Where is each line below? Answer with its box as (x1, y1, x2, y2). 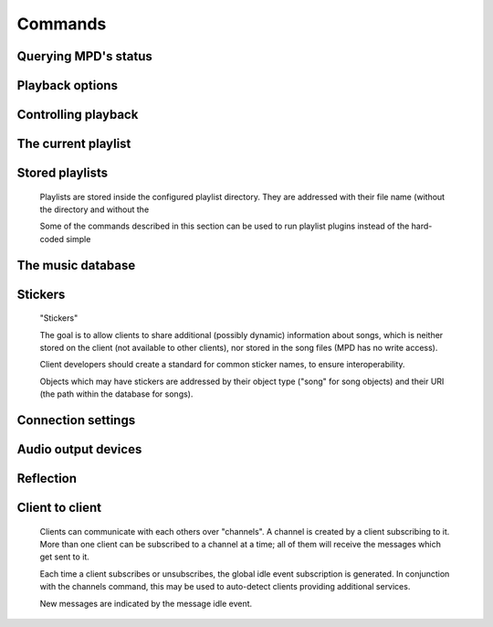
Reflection (16, 471, 78, 486)
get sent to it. (39, 551, 90, 562)
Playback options (16, 78, 119, 93)
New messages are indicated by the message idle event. (39, 598, 253, 609)
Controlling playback (16, 107, 139, 122)
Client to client (16, 500, 102, 515)
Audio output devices (16, 441, 142, 457)
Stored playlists (16, 165, 109, 181)
